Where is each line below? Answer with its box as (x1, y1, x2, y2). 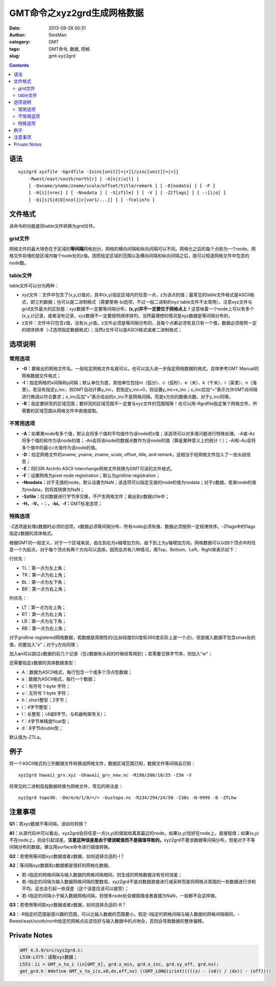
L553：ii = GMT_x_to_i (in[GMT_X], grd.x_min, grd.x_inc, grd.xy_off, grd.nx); (19, 961, 219, 967)
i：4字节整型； (21, 704, 52, 710)
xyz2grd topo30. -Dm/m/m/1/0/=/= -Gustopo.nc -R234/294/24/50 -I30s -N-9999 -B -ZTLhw (18, 795, 237, 800)
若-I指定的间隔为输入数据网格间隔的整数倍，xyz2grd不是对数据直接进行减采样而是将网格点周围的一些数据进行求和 (21, 878, 257, 885)
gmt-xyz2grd (48, 53, 76, 59)
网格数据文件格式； (21, 373, 61, 379)
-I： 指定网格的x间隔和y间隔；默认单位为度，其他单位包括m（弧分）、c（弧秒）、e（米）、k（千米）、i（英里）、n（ (21, 380, 253, 386)
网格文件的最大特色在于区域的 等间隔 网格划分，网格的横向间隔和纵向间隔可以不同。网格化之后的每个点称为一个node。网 (9, 246, 256, 252)
